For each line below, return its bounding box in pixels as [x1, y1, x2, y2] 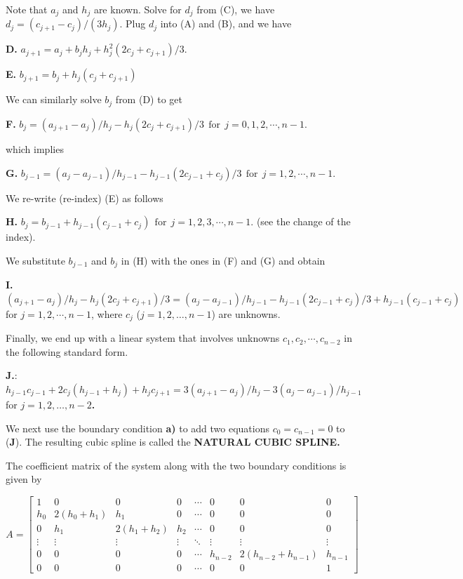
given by [6, 472, 42, 486]
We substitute [6, 253, 65, 267]
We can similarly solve [6, 92, 102, 107]
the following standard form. [6, 344, 128, 359]
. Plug [119, 16, 146, 31]
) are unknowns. [211, 306, 281, 321]
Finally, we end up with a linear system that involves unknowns [6, 331, 280, 345]
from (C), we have [196, 2, 275, 16]
